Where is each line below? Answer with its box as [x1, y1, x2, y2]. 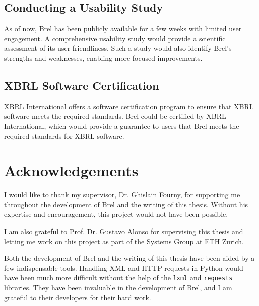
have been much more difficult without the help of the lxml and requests [4, 272, 233, 283]
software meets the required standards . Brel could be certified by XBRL [4, 111, 226, 121]
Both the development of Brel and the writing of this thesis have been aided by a [4, 253, 255, 263]
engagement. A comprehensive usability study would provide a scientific [4, 33, 226, 43]
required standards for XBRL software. [4, 130, 124, 141]
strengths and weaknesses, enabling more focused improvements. [4, 52, 203, 63]
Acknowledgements [4, 160, 139, 181]
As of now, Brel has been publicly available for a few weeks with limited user [4, 23, 242, 34]
